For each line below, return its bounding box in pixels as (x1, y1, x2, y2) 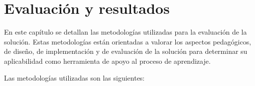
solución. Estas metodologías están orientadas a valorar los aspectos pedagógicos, (4, 36, 252, 46)
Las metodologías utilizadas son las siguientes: (4, 72, 145, 83)
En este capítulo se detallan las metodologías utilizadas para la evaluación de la (4, 27, 247, 37)
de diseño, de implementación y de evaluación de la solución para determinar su (4, 46, 248, 56)
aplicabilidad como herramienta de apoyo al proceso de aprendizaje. (4, 55, 211, 66)
